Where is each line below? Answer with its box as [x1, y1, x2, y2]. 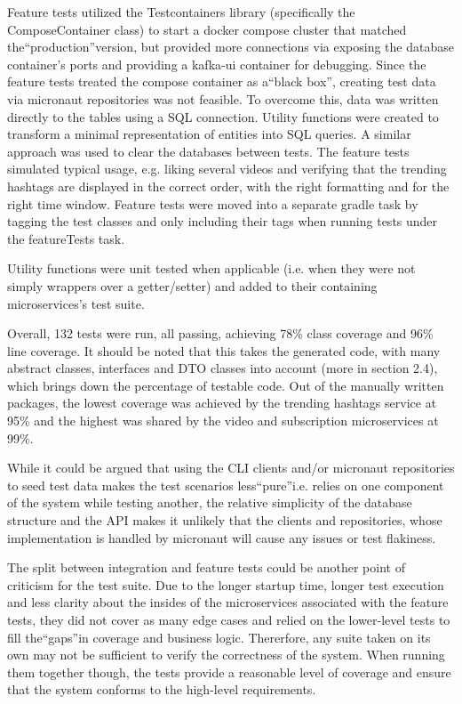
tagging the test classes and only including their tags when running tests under [7, 212, 438, 231]
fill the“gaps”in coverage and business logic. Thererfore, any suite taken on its [7, 627, 431, 646]
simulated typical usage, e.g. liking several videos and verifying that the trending [7, 159, 447, 178]
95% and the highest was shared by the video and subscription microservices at [7, 411, 439, 430]
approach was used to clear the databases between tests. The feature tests [7, 142, 410, 160]
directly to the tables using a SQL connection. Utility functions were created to [7, 107, 439, 125]
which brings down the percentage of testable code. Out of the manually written [7, 376, 444, 394]
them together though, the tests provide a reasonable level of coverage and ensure [7, 662, 451, 681]
